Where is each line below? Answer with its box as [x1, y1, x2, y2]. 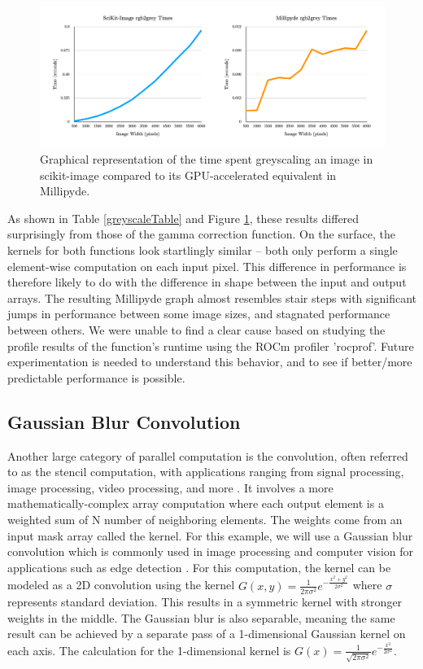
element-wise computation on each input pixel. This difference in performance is [7, 257, 407, 274]
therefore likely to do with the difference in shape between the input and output [7, 273, 407, 291]
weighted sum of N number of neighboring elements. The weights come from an [7, 510, 403, 527]
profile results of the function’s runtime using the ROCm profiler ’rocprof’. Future [7, 337, 414, 354]
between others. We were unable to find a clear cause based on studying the [7, 321, 386, 339]
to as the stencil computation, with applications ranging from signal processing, [7, 463, 404, 480]
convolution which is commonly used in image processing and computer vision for [7, 543, 414, 560]
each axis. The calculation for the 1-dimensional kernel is [7, 641, 291, 658]
